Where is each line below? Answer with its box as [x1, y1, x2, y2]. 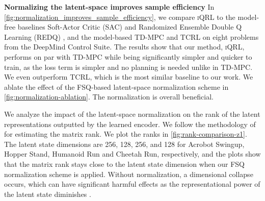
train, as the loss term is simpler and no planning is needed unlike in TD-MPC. [4, 61, 253, 72]
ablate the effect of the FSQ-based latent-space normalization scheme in [4, 81, 229, 92]
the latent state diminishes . [4, 188, 91, 199]
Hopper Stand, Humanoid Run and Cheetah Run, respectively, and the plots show [4, 148, 261, 159]
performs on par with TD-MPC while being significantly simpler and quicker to [4, 51, 252, 62]
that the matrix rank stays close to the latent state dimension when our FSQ [4, 158, 245, 169]
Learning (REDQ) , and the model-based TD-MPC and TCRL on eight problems [4, 31, 259, 42]
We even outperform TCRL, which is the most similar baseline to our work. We [4, 71, 253, 82]
